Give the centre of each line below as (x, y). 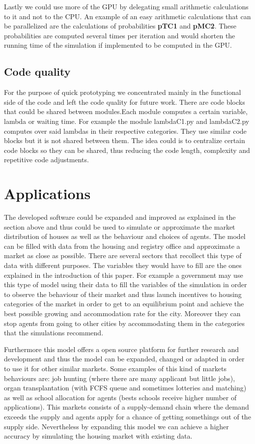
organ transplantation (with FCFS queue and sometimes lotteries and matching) (125, 388)
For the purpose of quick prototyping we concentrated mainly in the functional (123, 92)
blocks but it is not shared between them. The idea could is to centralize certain (125, 140)
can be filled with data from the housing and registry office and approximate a (122, 246)
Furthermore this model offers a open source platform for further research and (122, 349)
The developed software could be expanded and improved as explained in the (120, 217)
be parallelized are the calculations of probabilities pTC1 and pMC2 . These (120, 26)
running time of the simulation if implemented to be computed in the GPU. (118, 45)
